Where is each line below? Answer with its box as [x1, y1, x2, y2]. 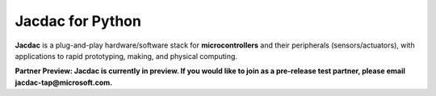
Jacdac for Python [15, 12, 141, 30]
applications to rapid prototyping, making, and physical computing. [15, 51, 238, 61]
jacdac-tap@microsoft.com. [15, 77, 113, 87]
